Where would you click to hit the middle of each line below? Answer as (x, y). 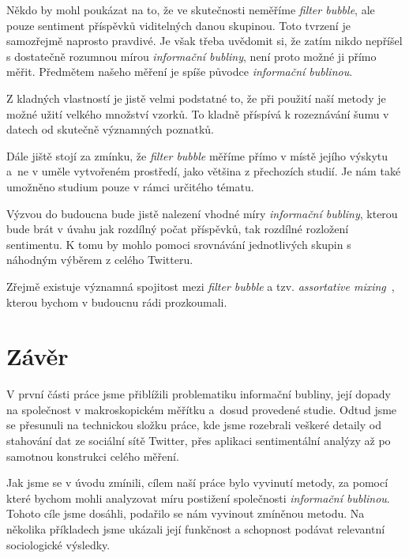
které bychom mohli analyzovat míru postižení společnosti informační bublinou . (198, 498)
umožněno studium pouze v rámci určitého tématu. (130, 186)
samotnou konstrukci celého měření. (93, 456)
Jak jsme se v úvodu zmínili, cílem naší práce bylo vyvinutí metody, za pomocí (197, 483)
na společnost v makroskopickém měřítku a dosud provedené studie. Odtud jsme (202, 409)
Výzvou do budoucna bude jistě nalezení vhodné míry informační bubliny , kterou (202, 213)
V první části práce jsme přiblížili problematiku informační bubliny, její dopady (199, 394)
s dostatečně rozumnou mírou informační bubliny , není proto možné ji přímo (191, 56)
